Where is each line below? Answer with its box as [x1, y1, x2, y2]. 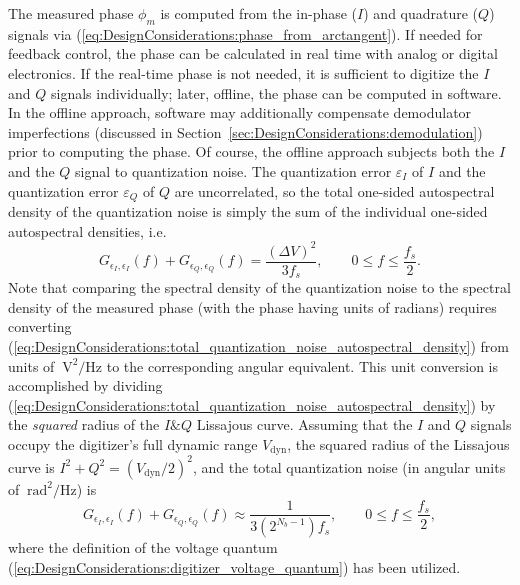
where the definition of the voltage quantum [8, 537, 278, 558]
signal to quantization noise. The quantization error [75, 160, 392, 181]
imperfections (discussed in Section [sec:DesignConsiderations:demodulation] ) [8, 121, 483, 142]
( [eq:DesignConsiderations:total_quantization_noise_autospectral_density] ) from [8, 335, 509, 356]
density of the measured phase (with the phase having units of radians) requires [8, 296, 497, 317]
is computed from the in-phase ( [160, 3, 358, 23]
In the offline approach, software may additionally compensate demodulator [8, 102, 472, 123]
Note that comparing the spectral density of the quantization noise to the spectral [8, 277, 511, 298]
